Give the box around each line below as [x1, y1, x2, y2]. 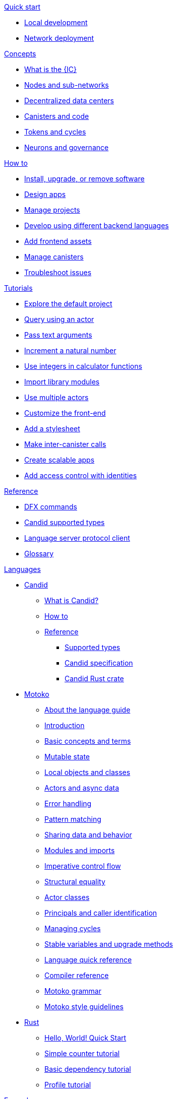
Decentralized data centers [24, 96, 114, 105]
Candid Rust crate [65, 674, 124, 683]
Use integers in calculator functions [24, 362, 142, 370]
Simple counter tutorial [44, 1049, 120, 1058]
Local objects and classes [44, 768, 131, 777]
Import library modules [24, 377, 100, 386]
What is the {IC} [24, 65, 77, 74]
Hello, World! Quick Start [44, 1033, 127, 1042]
